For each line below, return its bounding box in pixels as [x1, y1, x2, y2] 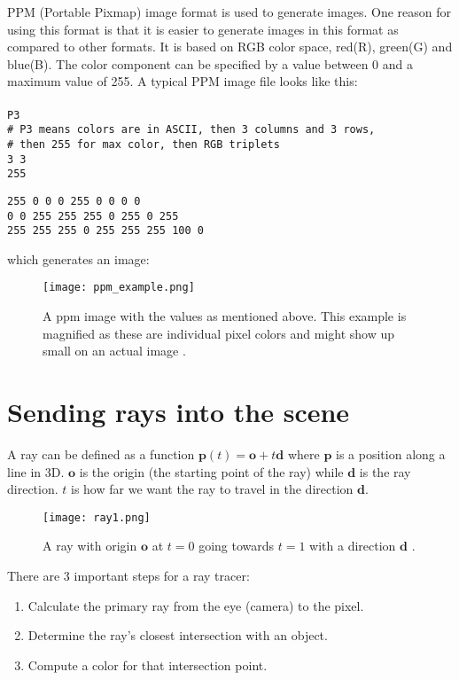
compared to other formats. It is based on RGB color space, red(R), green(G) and [7, 37, 453, 56]
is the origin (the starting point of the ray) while [79, 462, 344, 481]
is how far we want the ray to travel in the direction [71, 480, 354, 498]
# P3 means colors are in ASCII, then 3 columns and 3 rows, [7, 123, 376, 137]
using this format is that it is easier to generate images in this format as [7, 20, 399, 38]
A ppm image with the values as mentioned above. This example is [43, 307, 407, 325]
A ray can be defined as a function [7, 444, 195, 463]
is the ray [359, 462, 411, 481]
